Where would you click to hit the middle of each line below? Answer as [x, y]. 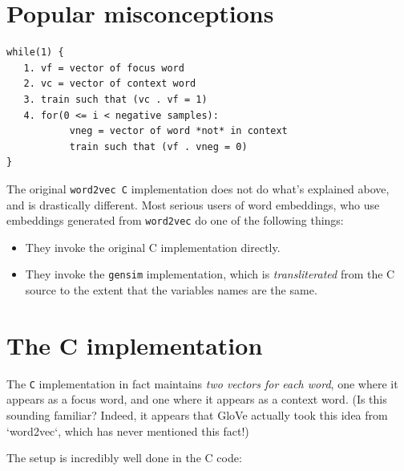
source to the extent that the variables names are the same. [171, 290]
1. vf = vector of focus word [104, 68]
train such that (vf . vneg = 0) [158, 146]
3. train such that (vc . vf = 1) [115, 99]
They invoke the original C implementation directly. [153, 247]
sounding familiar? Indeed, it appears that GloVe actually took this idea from [197, 415]
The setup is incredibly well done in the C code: [124, 458]
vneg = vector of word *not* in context [178, 131]
